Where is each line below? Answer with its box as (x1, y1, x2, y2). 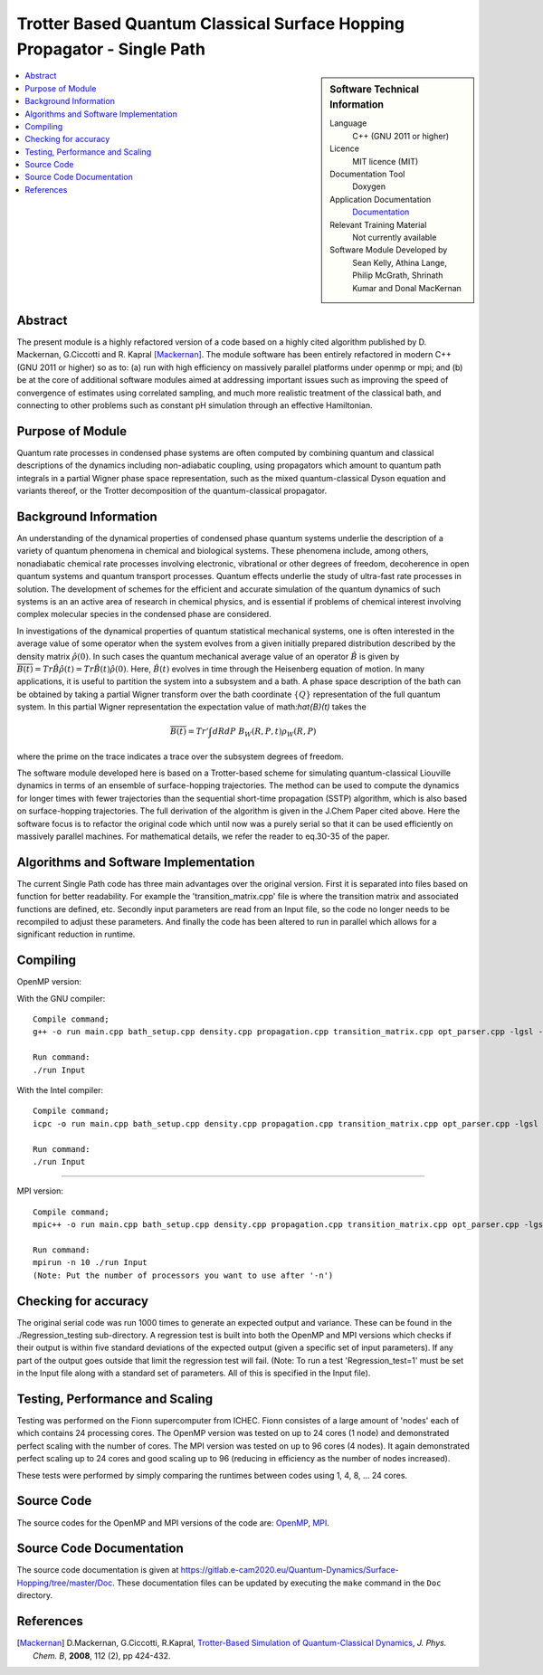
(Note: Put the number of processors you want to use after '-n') (33, 1270, 334, 1280)
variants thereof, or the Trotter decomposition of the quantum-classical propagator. (16, 485, 328, 497)
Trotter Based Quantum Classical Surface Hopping (16, 14, 405, 33)
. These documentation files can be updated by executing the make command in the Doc (111, 1577, 442, 1588)
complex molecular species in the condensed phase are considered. (16, 609, 271, 620)
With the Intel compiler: (16, 1085, 104, 1096)
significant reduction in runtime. (16, 928, 136, 940)
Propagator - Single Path (16, 39, 205, 59)
